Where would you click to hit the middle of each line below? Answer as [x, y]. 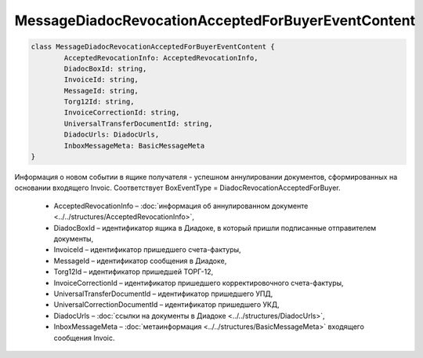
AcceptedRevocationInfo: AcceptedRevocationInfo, [161, 58]
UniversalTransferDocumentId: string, [138, 123]
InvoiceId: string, [101, 80]
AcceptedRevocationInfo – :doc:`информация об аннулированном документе [181, 206]
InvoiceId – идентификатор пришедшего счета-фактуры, [148, 250]
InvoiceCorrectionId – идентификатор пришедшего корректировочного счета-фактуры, [199, 283]
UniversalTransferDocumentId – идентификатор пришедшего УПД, [163, 294]
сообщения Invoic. [84, 338]
